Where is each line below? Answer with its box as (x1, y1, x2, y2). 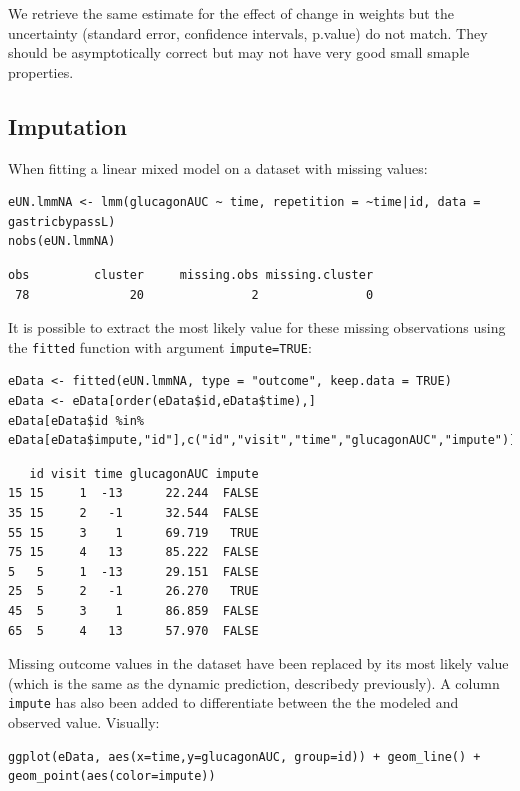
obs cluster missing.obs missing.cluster (8, 267, 374, 282)
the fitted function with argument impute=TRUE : (8, 336, 312, 357)
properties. (8, 61, 74, 82)
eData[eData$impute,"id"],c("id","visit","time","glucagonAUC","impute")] (8, 433, 517, 448)
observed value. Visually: (8, 711, 160, 732)
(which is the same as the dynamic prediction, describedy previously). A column (8, 672, 500, 693)
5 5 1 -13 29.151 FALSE (8, 564, 259, 579)
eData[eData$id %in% (8, 413, 145, 428)
